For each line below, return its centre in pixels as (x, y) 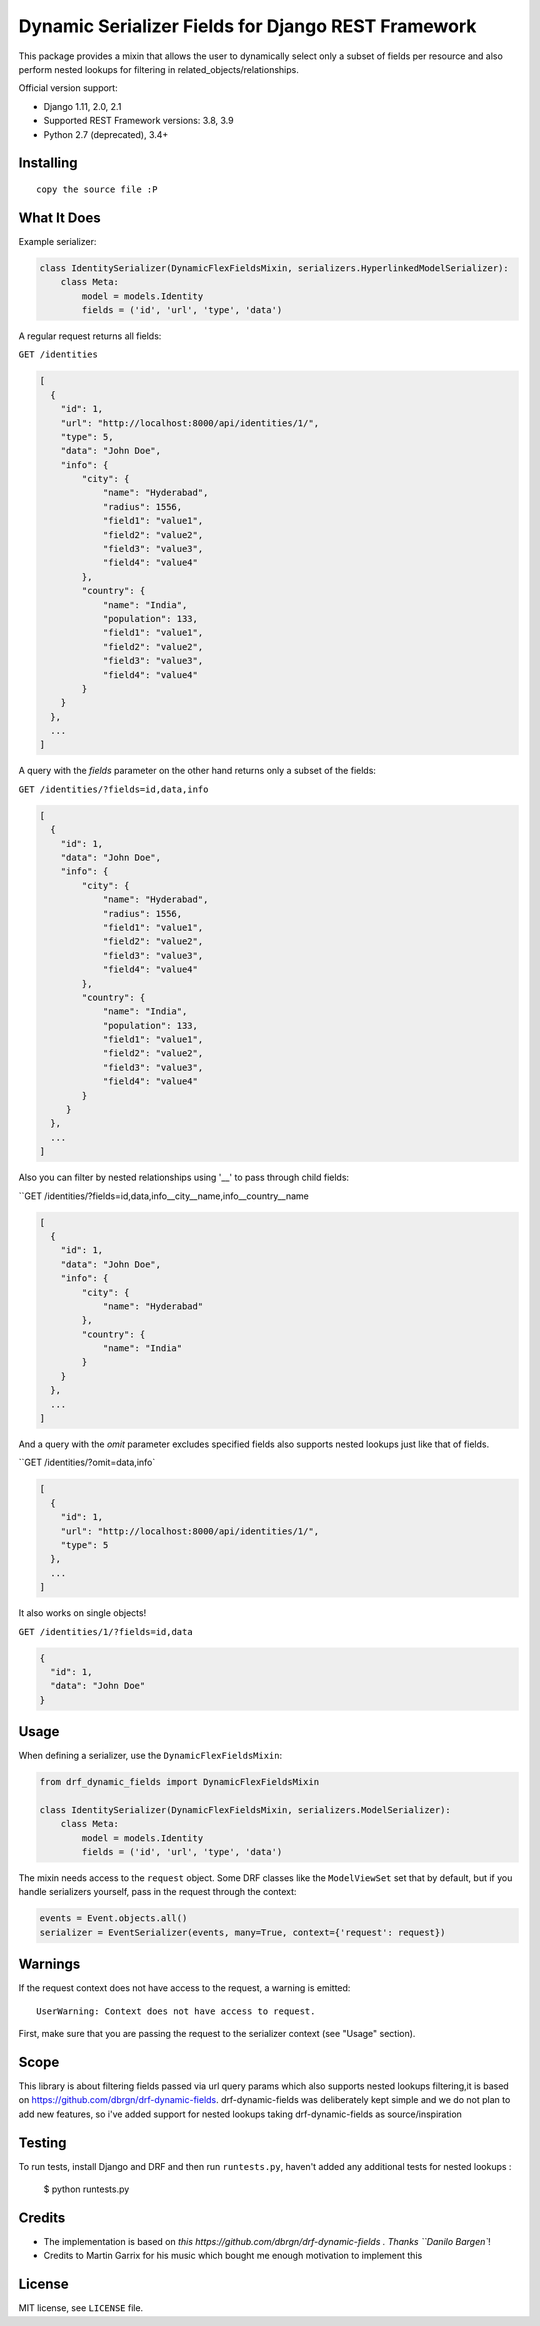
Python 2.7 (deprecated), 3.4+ (106, 134)
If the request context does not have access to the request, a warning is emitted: (184, 1988)
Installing (48, 163)
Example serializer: (57, 241)
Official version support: (68, 88)
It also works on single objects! (82, 1613)
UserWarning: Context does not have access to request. (176, 2011)
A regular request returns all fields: (90, 336)
